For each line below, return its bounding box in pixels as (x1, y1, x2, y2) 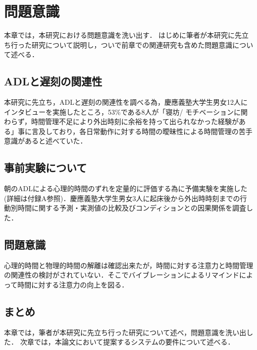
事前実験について (4, 160, 87, 175)
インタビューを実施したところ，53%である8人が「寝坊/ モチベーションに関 (4, 106, 248, 117)
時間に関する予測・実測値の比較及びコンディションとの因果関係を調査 (17, 203, 246, 213)
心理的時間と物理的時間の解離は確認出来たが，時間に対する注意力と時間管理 (4, 260, 254, 270)
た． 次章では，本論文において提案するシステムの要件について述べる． (4, 337, 235, 347)
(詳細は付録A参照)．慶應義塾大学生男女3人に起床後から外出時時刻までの (4, 193, 240, 203)
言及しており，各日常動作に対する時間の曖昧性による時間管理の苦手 (31, 126, 253, 136)
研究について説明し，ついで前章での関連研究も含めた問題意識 (31, 39, 233, 50)
